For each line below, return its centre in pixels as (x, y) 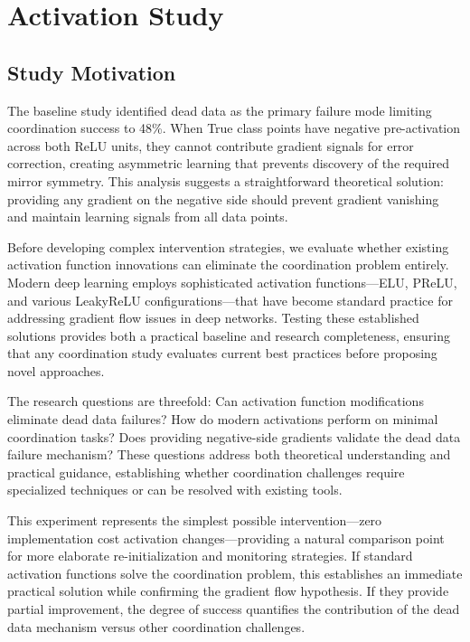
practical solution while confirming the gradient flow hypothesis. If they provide (228, 591)
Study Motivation (92, 72)
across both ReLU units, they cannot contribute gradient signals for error (211, 145)
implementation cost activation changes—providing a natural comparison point (226, 538)
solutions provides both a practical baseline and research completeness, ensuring (229, 335)
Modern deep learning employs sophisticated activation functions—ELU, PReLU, (232, 282)
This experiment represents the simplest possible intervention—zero (195, 520)
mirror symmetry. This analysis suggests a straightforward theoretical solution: (226, 180)
